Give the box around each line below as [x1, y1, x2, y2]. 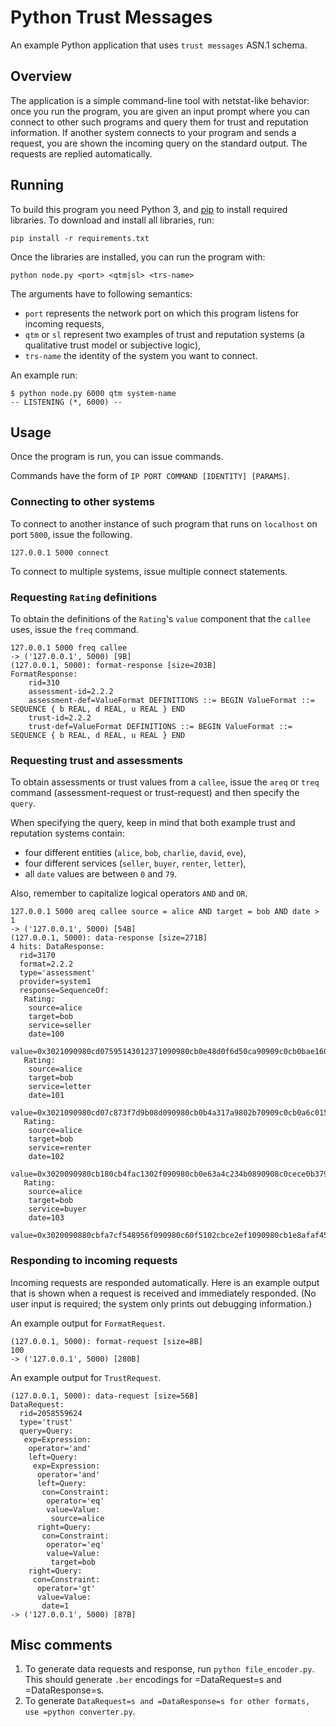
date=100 [28, 1029, 65, 1040]
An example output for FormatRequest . [10, 1317, 166, 1329]
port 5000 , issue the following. [10, 528, 133, 540]
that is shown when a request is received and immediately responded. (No [10, 1287, 317, 1299]
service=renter [28, 1143, 92, 1153]
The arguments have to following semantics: [10, 287, 193, 300]
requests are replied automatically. [10, 147, 153, 160]
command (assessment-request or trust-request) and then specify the [10, 787, 300, 799]
